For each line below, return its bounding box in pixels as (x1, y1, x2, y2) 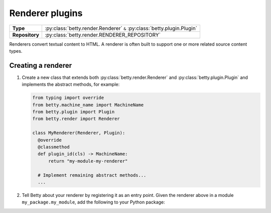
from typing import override (32, 95, 104, 100)
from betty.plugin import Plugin (32, 109, 115, 115)
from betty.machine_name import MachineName (32, 102, 144, 108)
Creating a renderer (9, 61, 72, 70)
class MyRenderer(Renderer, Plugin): (32, 130, 125, 136)
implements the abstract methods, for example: (22, 81, 120, 87)
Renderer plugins (9, 8, 83, 19)
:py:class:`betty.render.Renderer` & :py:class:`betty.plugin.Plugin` (45, 25, 198, 32)
